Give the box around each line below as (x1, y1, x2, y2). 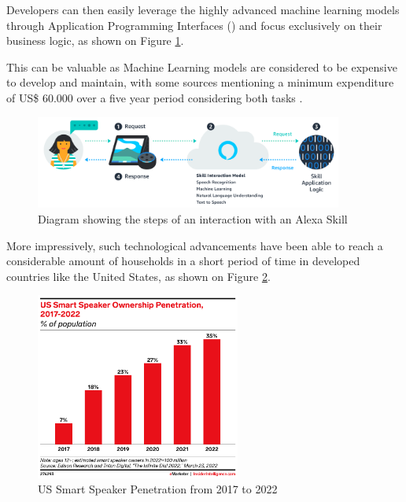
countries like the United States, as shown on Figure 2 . (6, 268, 271, 284)
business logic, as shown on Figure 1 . (6, 32, 184, 49)
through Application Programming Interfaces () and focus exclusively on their (6, 17, 382, 33)
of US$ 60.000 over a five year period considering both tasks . (6, 89, 303, 105)
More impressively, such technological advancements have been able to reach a (6, 237, 383, 253)
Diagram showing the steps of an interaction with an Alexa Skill (38, 211, 348, 227)
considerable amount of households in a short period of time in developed (6, 253, 360, 269)
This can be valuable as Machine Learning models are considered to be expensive (6, 58, 397, 75)
